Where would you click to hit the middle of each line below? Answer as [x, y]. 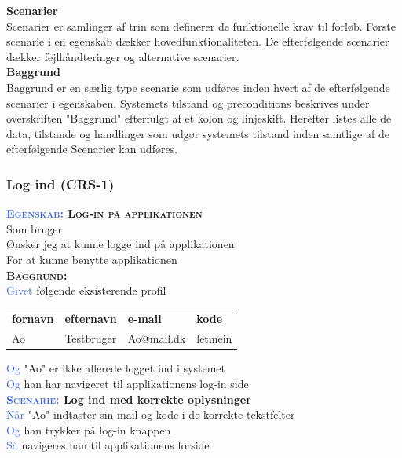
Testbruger [91, 338]
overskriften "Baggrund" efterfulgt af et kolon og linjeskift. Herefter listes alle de [199, 118]
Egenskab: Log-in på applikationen [104, 213]
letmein [214, 338]
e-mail [144, 319]
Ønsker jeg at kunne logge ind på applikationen [121, 244]
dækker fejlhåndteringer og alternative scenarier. [123, 56]
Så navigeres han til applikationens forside [108, 445]
